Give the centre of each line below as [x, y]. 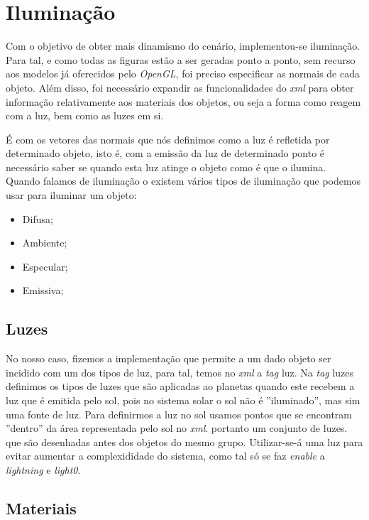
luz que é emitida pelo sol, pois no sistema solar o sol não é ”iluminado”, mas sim [183, 400]
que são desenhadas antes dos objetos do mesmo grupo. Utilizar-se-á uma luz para [184, 442]
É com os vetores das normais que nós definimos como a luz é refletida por [168, 139]
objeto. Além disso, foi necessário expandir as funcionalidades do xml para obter [180, 87]
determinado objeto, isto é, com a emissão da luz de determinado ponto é [165, 153]
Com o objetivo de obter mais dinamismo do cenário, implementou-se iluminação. [183, 46]
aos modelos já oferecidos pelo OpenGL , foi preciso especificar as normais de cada [183, 74]
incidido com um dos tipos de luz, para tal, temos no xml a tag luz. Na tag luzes [180, 372]
